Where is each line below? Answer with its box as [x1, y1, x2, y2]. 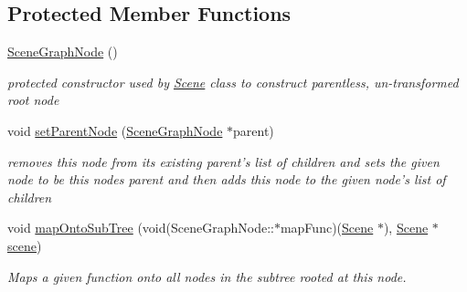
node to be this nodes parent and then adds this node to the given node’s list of [7, 170, 446, 189]
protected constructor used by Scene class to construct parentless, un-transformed [7, 72, 459, 91]
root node [7, 90, 59, 109]
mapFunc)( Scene [280, 218, 374, 237]
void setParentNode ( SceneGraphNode [7, 120, 223, 140]
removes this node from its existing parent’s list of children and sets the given [7, 151, 440, 171]
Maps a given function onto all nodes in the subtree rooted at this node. [7, 266, 407, 286]
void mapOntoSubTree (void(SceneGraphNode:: [7, 218, 274, 237]
